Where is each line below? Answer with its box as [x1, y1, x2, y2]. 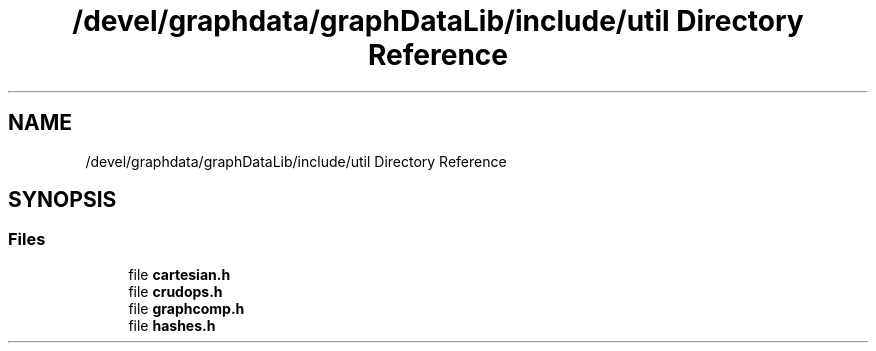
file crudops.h [128, 282, 223, 300]
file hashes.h [128, 316, 216, 334]
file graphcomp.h [128, 299, 245, 317]
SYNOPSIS [8, 187, 117, 213]
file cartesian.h [128, 265, 231, 283]
